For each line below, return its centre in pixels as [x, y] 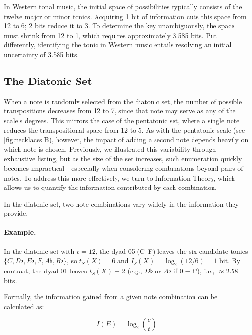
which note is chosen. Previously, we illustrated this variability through [110, 149]
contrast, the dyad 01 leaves [46, 271]
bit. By [230, 261]
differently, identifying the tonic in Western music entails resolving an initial [118, 45]
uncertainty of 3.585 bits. [41, 54]
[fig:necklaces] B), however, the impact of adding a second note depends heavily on [126, 139]
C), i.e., [204, 271]
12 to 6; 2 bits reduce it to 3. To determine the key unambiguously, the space [119, 26]
